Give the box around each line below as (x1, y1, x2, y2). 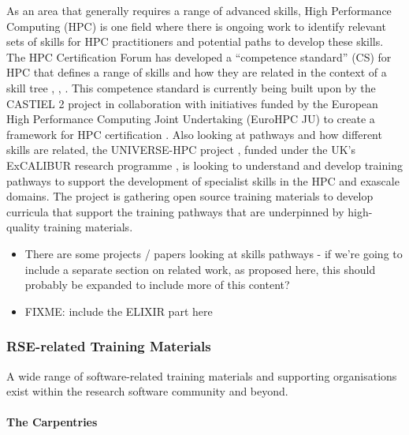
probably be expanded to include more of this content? (24, 276, 290, 293)
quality (6, 219, 40, 235)
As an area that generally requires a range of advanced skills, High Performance (6, 2, 392, 18)
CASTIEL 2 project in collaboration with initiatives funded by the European (6, 95, 378, 111)
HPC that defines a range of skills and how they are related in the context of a (6, 64, 387, 81)
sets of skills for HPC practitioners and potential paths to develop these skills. (6, 33, 384, 50)
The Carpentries (6, 414, 98, 430)
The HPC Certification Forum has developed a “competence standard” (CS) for (6, 48, 392, 65)
